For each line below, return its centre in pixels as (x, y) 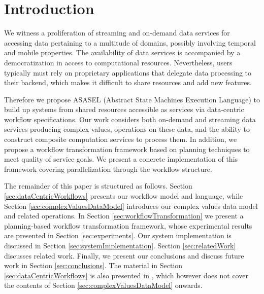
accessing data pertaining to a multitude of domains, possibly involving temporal (130, 42)
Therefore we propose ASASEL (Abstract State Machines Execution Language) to (132, 99)
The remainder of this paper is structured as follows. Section (98, 186)
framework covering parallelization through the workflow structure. (108, 169)
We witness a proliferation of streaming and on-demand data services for (117, 33)
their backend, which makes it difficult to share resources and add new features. (128, 82)
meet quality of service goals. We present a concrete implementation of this (121, 159)
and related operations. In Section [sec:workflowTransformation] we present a (124, 216)
